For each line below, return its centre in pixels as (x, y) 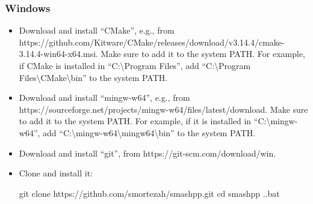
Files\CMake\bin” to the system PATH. (93, 77)
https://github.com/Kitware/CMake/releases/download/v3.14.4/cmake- (152, 42)
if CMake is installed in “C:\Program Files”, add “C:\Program (135, 65)
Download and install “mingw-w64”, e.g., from (104, 97)
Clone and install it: (56, 173)
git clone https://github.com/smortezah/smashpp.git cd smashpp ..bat (149, 193)
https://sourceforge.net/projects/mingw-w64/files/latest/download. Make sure (163, 109)
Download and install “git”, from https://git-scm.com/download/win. (147, 153)
